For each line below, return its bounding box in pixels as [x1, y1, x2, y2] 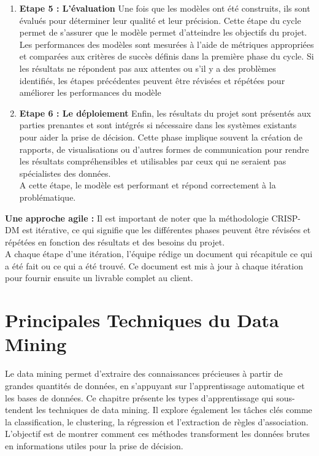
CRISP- [271, 211, 301, 224]
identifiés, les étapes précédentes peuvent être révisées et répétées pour [19, 74, 285, 87]
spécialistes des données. [19, 166, 111, 179]
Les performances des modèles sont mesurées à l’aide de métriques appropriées [19, 37, 314, 50]
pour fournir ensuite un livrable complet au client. [5, 271, 193, 284]
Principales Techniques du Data [5, 307, 279, 333]
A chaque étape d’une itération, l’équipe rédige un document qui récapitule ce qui [5, 247, 313, 260]
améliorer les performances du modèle [19, 86, 161, 99]
